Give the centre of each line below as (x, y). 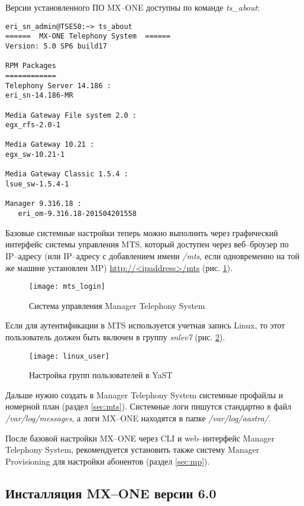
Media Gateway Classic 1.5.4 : (67, 174)
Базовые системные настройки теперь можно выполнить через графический (142, 232)
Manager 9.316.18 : (43, 204)
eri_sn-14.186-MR (39, 96)
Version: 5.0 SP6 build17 (56, 46)
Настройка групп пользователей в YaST (101, 375)
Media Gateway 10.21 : (50, 145)
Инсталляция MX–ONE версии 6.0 (111, 493)
